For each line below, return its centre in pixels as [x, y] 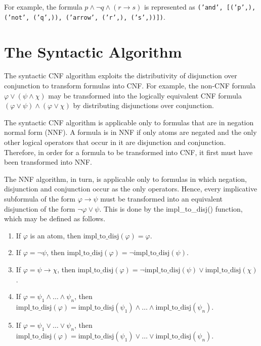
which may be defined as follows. [55, 218]
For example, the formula [43, 7]
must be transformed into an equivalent [162, 198]
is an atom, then [56, 235]
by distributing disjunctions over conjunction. [143, 105]
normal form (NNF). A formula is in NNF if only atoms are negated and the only [130, 132]
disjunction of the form [40, 208]
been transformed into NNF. [48, 162]
